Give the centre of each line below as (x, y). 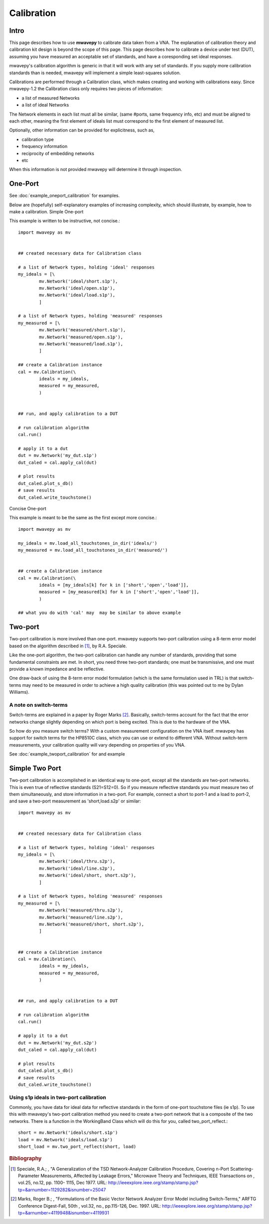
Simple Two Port (35, 768)
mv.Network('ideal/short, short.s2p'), (88, 875)
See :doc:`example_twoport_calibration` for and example (67, 754)
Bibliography (25, 1159)
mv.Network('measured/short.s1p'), (82, 330)
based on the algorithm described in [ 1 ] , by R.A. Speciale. (68, 646)
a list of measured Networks (51, 98)
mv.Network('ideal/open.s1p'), (77, 288)
